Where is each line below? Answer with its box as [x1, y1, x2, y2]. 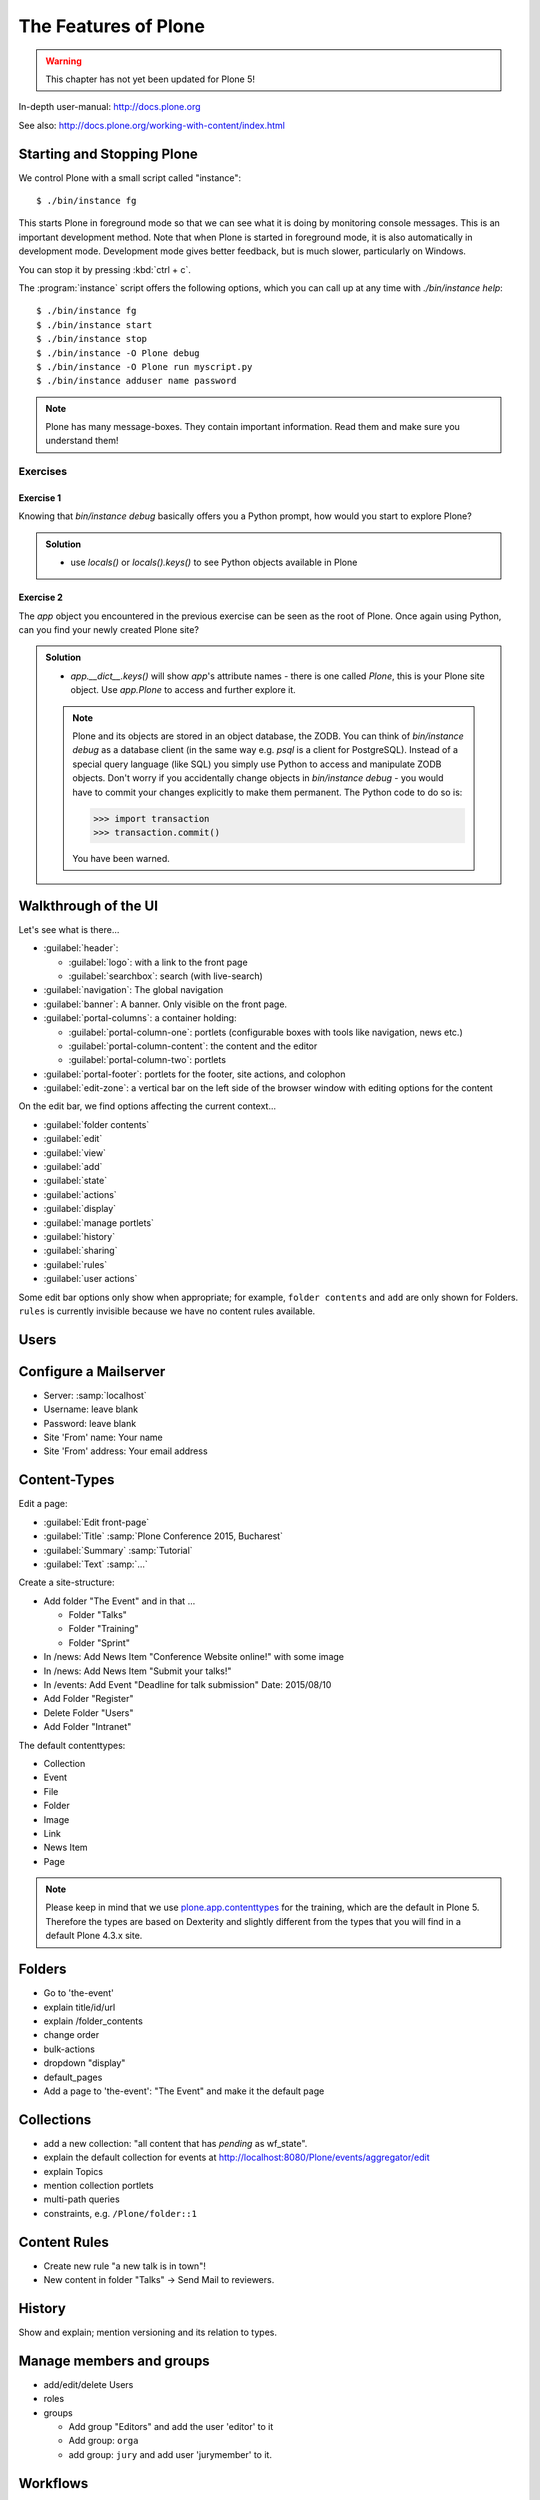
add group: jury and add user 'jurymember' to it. [68, 2448, 272, 2460]
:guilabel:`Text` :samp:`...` [43, 1558, 149, 1570]
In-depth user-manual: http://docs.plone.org [18, 101, 201, 113]
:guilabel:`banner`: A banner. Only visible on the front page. [43, 998, 288, 1010]
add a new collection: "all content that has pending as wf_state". [43, 2137, 308, 2149]
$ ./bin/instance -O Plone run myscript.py [36, 361, 253, 372]
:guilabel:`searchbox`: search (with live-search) [68, 970, 264, 982]
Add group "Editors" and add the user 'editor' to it [68, 2421, 274, 2433]
